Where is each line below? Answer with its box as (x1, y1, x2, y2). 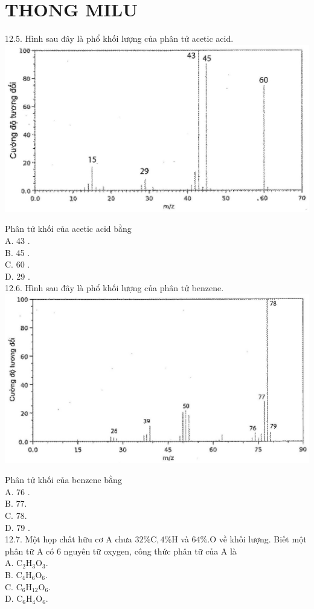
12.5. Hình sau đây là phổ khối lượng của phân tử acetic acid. (5, 32, 234, 45)
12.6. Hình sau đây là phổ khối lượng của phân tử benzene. (5, 281, 224, 294)
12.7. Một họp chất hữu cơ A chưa (5, 533, 132, 545)
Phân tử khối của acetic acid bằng (5, 222, 132, 235)
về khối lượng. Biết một (219, 533, 307, 545)
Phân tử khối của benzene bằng (5, 473, 122, 486)
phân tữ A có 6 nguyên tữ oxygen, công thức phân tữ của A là (5, 544, 237, 557)
